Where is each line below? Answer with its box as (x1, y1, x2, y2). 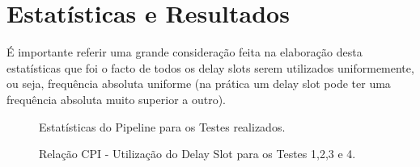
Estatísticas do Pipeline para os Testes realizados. (39, 118, 286, 135)
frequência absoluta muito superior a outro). (6, 90, 227, 107)
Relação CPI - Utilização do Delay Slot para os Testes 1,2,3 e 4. (39, 145, 356, 162)
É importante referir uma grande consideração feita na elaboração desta (6, 44, 363, 61)
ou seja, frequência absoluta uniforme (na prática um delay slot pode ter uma (6, 75, 391, 92)
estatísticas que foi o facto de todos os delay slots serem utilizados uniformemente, (6, 59, 414, 76)
